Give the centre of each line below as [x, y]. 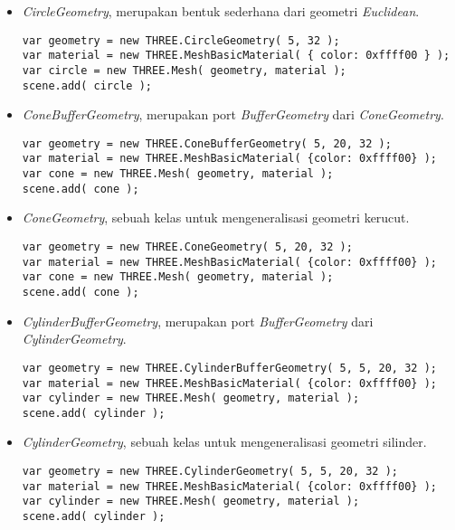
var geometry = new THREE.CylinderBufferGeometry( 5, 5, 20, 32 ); [229, 368]
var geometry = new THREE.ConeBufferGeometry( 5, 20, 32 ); [207, 143]
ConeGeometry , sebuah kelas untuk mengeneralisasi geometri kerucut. [216, 218]
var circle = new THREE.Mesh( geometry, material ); [184, 70]
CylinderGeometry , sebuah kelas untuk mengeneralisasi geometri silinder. [224, 442]
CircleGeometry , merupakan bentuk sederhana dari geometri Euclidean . [221, 11]
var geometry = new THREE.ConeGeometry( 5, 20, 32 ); [187, 247]
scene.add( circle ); [87, 85]
